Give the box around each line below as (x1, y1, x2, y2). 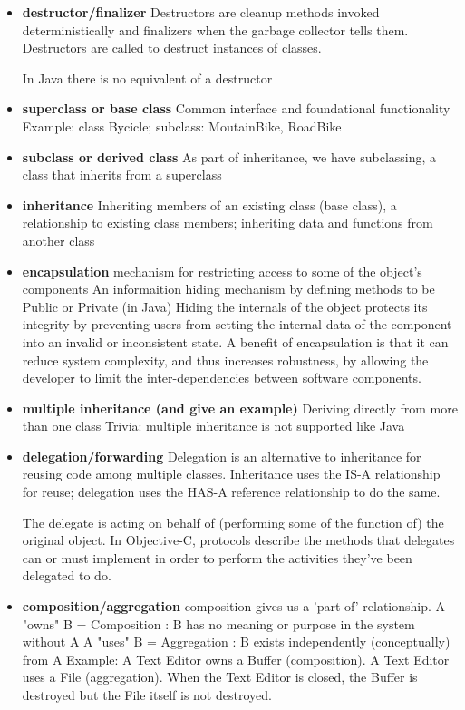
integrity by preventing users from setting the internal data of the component (22, 315, 452, 334)
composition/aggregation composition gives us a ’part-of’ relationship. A (22, 597, 446, 616)
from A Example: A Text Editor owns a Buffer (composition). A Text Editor (22, 649, 450, 668)
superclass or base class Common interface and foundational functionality (22, 99, 450, 118)
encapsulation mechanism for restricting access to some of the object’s (22, 261, 422, 280)
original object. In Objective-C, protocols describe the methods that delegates (22, 530, 455, 550)
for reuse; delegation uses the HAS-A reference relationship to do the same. (22, 482, 441, 501)
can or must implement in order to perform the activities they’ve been (22, 548, 412, 567)
